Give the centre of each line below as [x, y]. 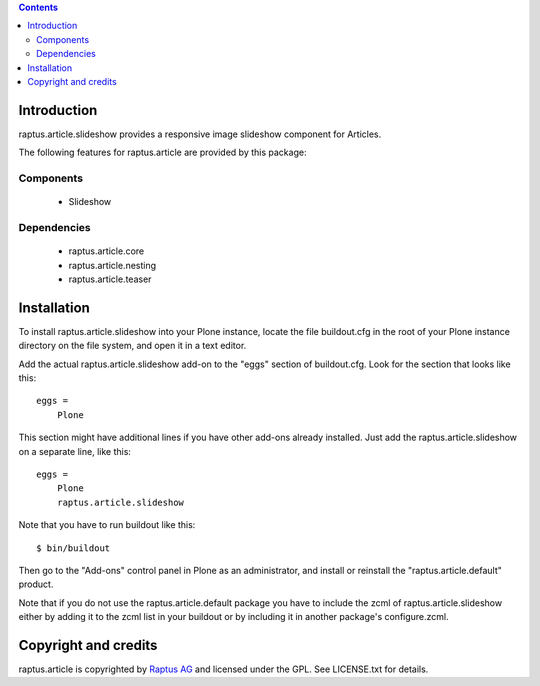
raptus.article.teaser [110, 279]
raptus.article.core [106, 251]
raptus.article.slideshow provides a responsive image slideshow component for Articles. [200, 134]
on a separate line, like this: [75, 451]
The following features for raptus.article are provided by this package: [162, 152]
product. [36, 584]
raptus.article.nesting [112, 265]
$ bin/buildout [73, 548]
